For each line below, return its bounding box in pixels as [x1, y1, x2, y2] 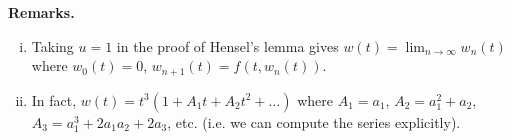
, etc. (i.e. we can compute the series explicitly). [167, 111, 461, 132]
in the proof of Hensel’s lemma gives [116, 35, 339, 56]
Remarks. [8, 2, 75, 22]
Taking [31, 35, 74, 56]
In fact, [31, 89, 77, 110]
